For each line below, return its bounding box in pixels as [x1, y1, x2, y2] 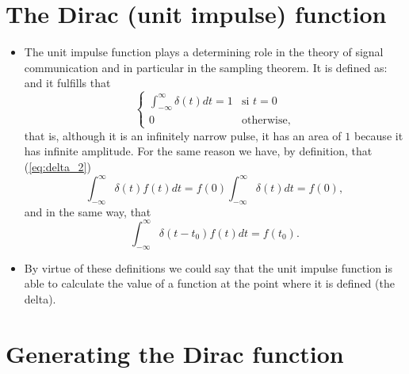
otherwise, [241, 114, 291, 126]
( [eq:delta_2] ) [24, 158, 91, 174]
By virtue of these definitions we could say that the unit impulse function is [24, 259, 392, 276]
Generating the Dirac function [6, 337, 344, 369]
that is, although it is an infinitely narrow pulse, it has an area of [24, 127, 342, 143]
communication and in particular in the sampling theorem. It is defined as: [24, 59, 388, 75]
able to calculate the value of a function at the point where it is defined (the [24, 275, 395, 292]
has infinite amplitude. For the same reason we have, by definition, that [24, 143, 373, 159]
